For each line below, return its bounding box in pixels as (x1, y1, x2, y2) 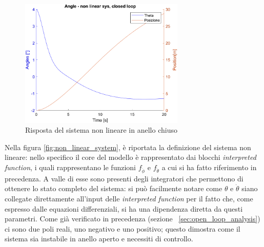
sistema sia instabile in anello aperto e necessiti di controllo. (5, 233, 193, 244)
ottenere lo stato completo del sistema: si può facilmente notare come (5, 183, 222, 194)
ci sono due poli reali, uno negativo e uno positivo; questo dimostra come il (5, 223, 240, 234)
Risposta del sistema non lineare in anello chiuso (25, 125, 177, 135)
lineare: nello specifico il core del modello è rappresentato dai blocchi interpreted (5, 152, 256, 162)
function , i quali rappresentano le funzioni (5, 162, 136, 173)
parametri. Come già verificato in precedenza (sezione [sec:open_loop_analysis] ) (5, 213, 260, 224)
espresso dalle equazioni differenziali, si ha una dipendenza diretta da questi (5, 203, 243, 214)
